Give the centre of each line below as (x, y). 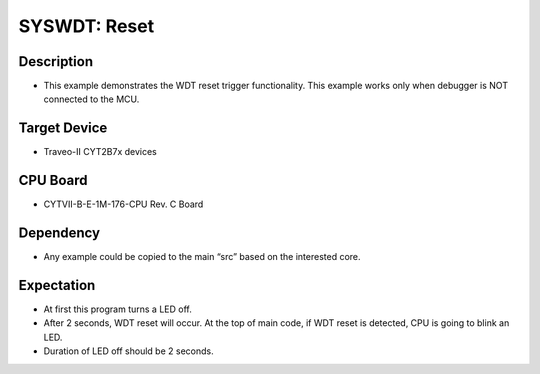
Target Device (63, 128)
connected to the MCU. (91, 99)
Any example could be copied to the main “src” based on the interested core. (202, 257)
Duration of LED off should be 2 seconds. (128, 351)
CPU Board (53, 180)
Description (56, 61)
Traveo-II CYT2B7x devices (100, 152)
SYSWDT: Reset (86, 26)
